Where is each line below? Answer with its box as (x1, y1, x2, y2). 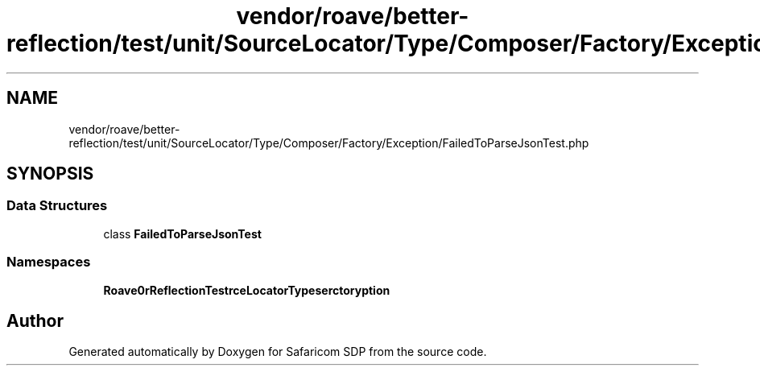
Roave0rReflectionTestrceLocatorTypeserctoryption (103, 283, 390, 297)
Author (6, 310, 64, 331)
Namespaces (6, 254, 91, 271)
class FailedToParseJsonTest (103, 226, 262, 241)
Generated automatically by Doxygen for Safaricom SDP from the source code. (68, 345, 487, 359)
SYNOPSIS (6, 163, 94, 184)
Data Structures (6, 197, 108, 214)
